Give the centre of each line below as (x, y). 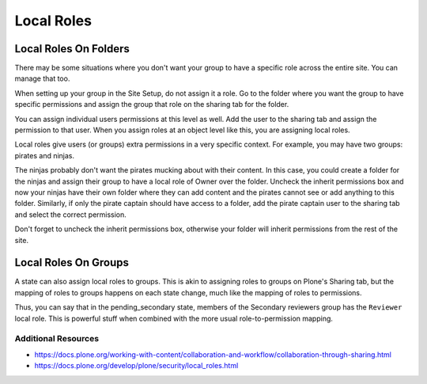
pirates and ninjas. (45, 155)
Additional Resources (57, 339)
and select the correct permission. (70, 215)
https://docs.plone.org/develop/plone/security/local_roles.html (136, 366)
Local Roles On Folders (72, 49)
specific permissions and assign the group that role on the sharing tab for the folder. (152, 105)
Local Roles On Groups (72, 262)
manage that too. (42, 78)
